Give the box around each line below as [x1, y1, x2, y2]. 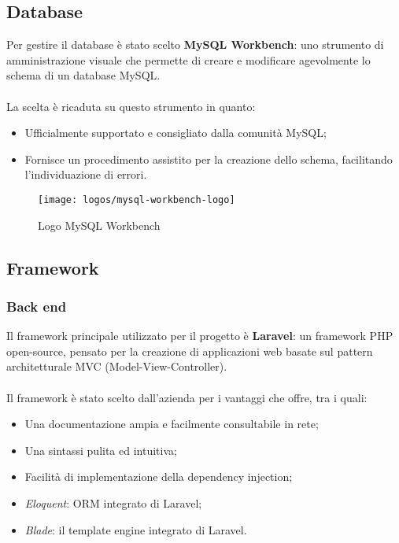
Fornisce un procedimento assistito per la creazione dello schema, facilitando [24, 150, 393, 167]
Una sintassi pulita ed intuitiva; [24, 441, 177, 458]
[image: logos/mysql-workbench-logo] [38, 194, 235, 205]
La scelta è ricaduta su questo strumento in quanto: [6, 98, 256, 114]
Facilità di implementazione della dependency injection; [24, 468, 293, 485]
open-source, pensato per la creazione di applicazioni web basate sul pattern [6, 342, 373, 359]
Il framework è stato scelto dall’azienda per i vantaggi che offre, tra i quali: [6, 389, 368, 405]
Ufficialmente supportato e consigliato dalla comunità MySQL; [24, 124, 327, 141]
